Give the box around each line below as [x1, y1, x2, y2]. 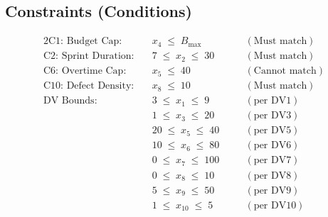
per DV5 [253, 126, 292, 136]
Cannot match [253, 66, 317, 77]
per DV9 [253, 185, 292, 196]
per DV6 [253, 140, 292, 151]
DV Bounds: [43, 96, 97, 106]
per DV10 [253, 200, 297, 211]
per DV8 [253, 170, 292, 181]
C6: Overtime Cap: [43, 66, 127, 77]
